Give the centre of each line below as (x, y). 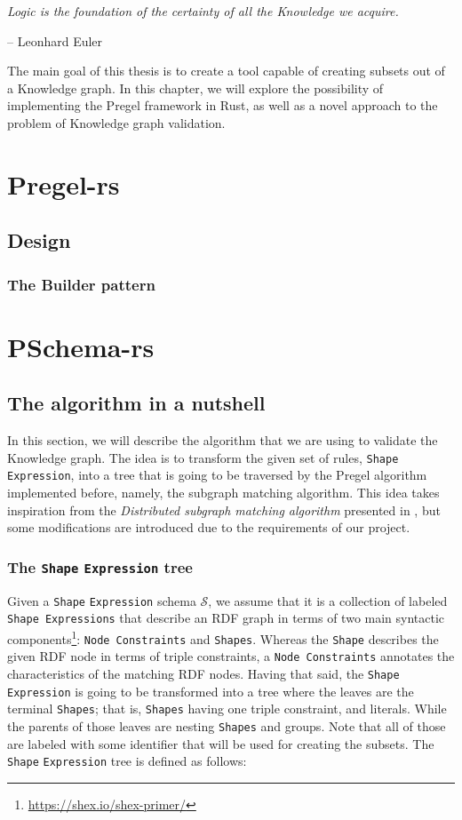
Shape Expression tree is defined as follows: (127, 761)
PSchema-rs (81, 346)
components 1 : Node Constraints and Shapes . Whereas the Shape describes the (223, 637)
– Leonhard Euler (55, 40)
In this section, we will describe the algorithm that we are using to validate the (223, 440)
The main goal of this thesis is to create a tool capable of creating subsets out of (226, 71)
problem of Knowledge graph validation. (116, 122)
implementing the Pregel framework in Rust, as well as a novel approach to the (223, 105)
